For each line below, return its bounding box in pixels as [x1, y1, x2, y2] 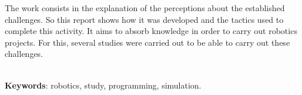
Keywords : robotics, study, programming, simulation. [5, 79, 202, 91]
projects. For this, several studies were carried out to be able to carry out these [5, 36, 290, 48]
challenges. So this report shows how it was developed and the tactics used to [5, 13, 284, 25]
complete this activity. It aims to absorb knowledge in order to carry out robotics [5, 25, 297, 37]
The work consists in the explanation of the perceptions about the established [5, 2, 285, 13]
